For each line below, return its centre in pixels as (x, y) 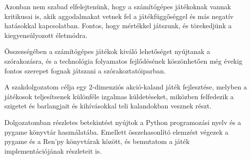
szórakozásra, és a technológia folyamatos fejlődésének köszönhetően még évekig (124, 61)
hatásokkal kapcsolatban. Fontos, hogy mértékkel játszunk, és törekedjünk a (118, 26)
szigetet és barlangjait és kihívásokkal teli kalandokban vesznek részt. (108, 106)
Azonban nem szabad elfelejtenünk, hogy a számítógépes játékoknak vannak (118, 6)
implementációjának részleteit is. (53, 150)
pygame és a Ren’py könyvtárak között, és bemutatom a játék (97, 141)
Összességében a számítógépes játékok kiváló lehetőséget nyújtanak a (107, 51)
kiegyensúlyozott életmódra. (46, 35)
